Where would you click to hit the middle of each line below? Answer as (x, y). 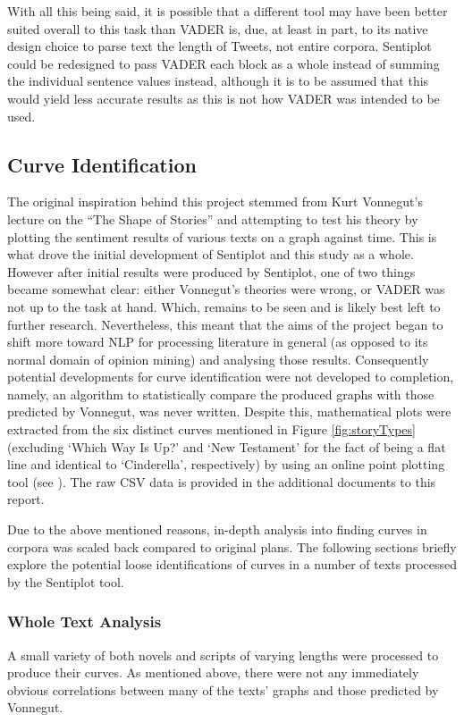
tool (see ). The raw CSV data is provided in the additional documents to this (222, 481)
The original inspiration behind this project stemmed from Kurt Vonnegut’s (215, 201)
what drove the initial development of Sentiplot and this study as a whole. (211, 254)
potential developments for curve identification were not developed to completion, (231, 377)
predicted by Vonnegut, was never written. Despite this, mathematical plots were (229, 411)
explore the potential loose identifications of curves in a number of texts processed (232, 564)
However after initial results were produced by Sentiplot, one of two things (211, 271)
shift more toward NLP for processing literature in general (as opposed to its (218, 342)
